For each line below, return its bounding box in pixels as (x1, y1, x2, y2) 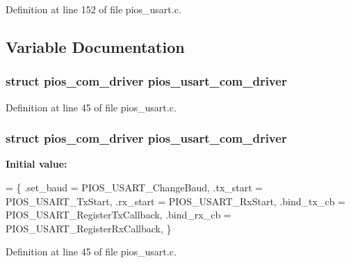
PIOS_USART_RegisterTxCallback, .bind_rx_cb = (6, 207, 231, 222)
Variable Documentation (6, 35, 185, 57)
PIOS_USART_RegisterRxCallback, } (6, 221, 172, 235)
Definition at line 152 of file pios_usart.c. (6, 2, 181, 16)
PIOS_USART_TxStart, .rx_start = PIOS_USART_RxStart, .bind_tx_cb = (6, 193, 345, 208)
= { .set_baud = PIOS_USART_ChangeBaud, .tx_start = (6, 180, 263, 194)
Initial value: (6, 157, 67, 171)
